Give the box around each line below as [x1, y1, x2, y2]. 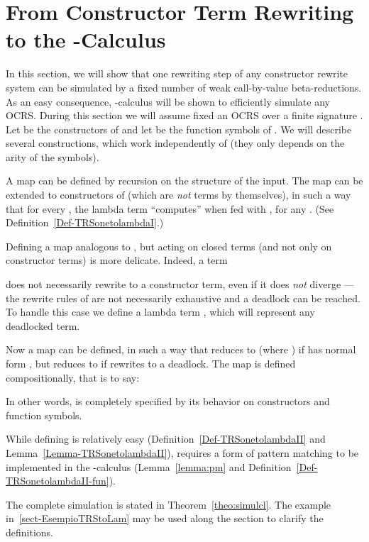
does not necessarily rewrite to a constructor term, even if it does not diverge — [6, 277, 354, 292]
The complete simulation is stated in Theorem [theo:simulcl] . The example [6, 497, 331, 511]
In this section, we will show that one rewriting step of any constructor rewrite [6, 66, 348, 81]
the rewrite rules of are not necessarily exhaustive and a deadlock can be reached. [6, 290, 360, 305]
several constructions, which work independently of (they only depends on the [6, 135, 345, 150]
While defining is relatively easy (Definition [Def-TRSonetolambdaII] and [6, 431, 326, 446]
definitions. [6, 524, 53, 539]
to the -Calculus [6, 25, 166, 54]
